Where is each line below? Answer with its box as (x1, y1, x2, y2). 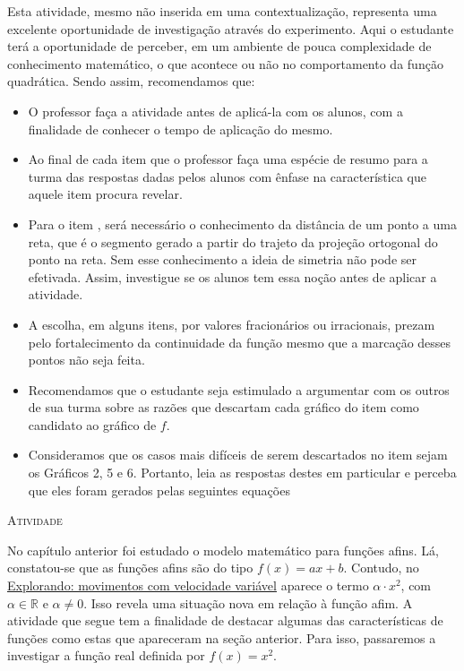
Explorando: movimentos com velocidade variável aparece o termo (7, 576, 369, 595)
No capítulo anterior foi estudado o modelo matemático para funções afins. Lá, (7, 540, 439, 559)
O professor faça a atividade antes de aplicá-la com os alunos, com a (28, 101, 403, 120)
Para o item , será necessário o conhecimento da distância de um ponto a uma (28, 214, 457, 233)
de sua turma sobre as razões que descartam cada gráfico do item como (28, 398, 419, 417)
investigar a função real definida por (7, 646, 205, 665)
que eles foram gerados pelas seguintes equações (28, 480, 290, 499)
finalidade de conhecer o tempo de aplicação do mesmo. (28, 119, 333, 138)
